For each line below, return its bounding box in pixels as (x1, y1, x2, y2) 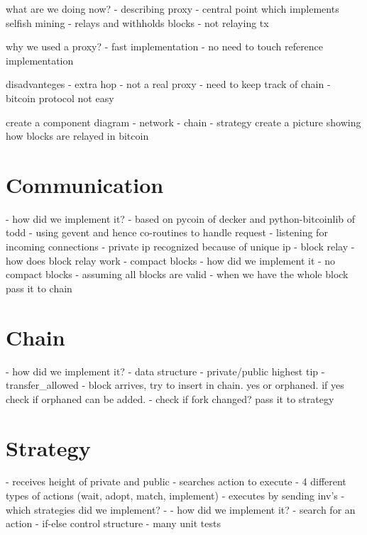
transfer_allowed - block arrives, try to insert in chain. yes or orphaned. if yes (6, 377, 344, 392)
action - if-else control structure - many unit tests (6, 516, 221, 531)
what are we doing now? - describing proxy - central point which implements (6, 1, 339, 16)
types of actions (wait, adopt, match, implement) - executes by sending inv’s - (6, 488, 345, 503)
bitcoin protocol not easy (6, 90, 114, 105)
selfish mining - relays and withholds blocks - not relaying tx (6, 15, 269, 30)
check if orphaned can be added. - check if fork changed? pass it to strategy (6, 391, 334, 406)
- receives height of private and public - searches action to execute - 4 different (6, 474, 346, 489)
